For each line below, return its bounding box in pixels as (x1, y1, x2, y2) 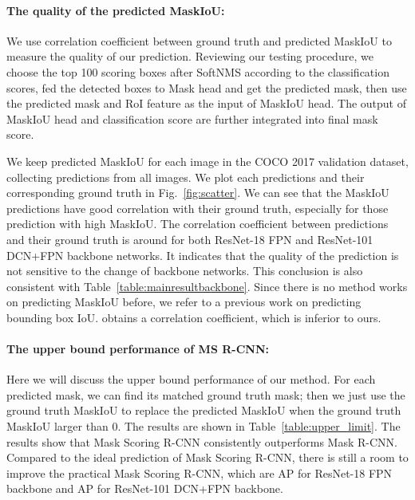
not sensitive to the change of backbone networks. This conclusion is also (6, 262, 363, 279)
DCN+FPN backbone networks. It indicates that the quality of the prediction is (6, 246, 399, 263)
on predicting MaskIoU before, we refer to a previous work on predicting (6, 293, 362, 310)
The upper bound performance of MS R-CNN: (6, 341, 269, 357)
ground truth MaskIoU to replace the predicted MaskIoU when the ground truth (6, 402, 401, 419)
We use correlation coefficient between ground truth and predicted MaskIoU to (6, 32, 392, 49)
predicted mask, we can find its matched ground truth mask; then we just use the (6, 386, 405, 403)
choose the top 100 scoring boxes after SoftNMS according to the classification (6, 63, 389, 80)
